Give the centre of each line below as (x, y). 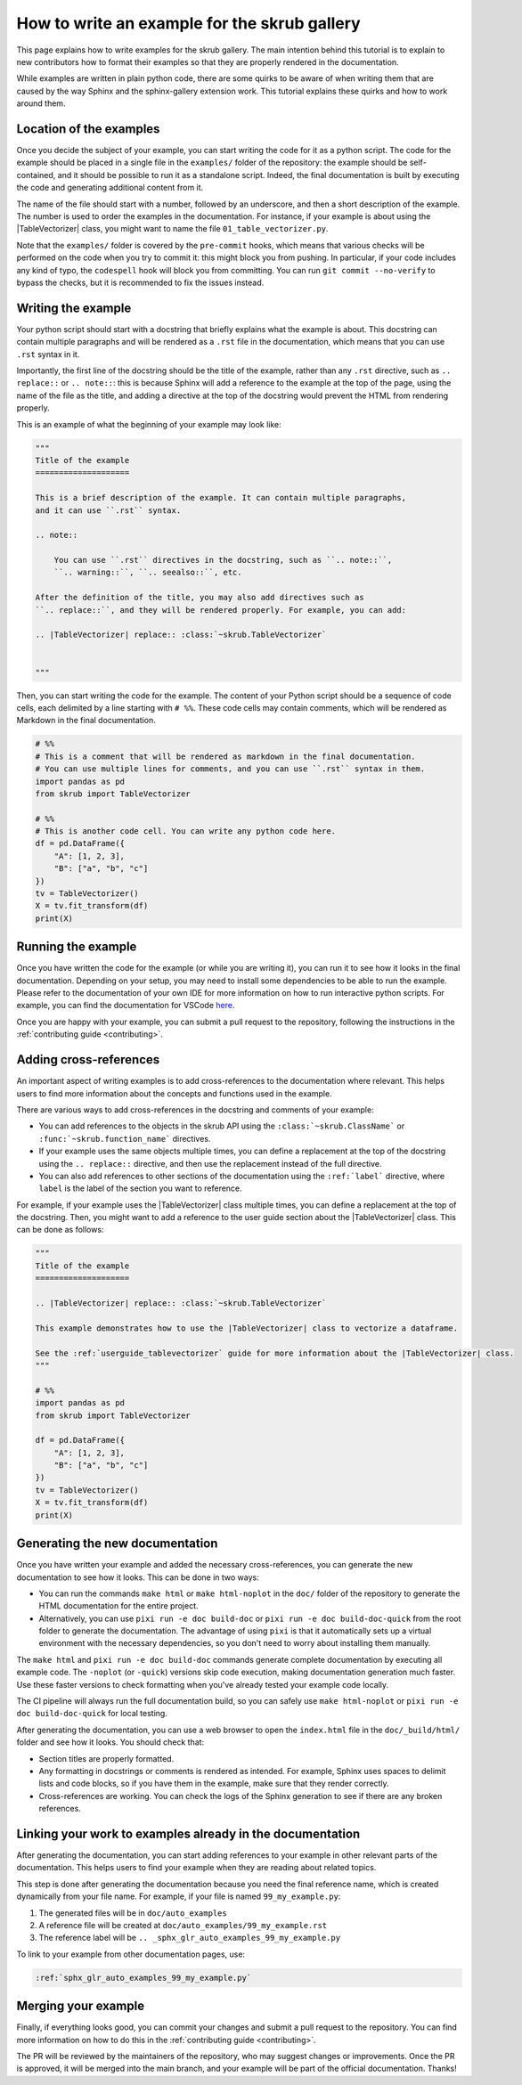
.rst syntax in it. (48, 354)
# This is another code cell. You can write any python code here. (186, 831)
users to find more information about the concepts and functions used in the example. (175, 1093)
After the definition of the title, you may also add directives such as (200, 598)
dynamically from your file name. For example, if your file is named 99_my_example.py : (179, 1896)
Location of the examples (88, 129)
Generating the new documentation (117, 1544)
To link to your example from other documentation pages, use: (130, 1954)
